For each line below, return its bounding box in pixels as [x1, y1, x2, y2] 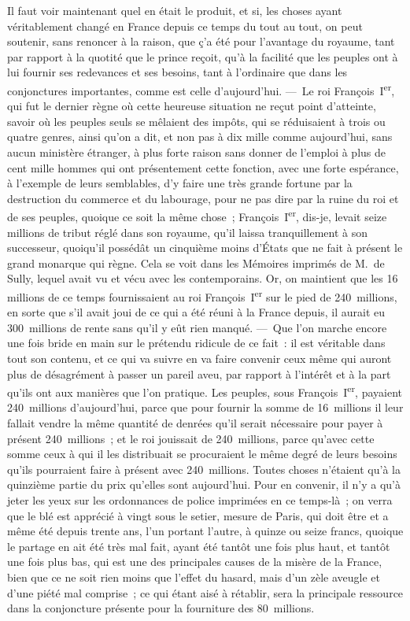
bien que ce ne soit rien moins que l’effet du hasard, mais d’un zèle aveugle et [7, 569, 380, 585]
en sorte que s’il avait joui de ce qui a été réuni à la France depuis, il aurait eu [7, 304, 386, 320]
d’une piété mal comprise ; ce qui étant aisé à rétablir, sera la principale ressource [7, 584, 404, 601]
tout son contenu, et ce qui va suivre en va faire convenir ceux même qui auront [7, 350, 392, 367]
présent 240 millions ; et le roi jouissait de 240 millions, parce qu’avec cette [7, 430, 375, 446]
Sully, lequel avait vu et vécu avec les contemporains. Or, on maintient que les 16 [7, 270, 398, 286]
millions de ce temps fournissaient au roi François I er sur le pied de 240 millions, [7, 286, 397, 305]
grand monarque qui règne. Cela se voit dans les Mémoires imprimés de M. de [7, 254, 385, 271]
